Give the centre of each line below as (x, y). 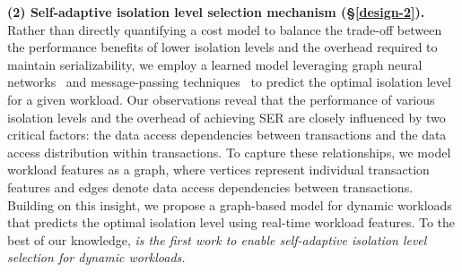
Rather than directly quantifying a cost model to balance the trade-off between (225, 29)
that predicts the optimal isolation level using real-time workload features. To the (231, 222)
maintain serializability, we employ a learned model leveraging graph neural (215, 64)
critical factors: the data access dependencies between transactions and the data (227, 135)
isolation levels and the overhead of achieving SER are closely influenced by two (227, 117)
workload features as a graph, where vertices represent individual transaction (218, 170)
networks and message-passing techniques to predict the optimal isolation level (229, 82)
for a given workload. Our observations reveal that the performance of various (221, 99)
